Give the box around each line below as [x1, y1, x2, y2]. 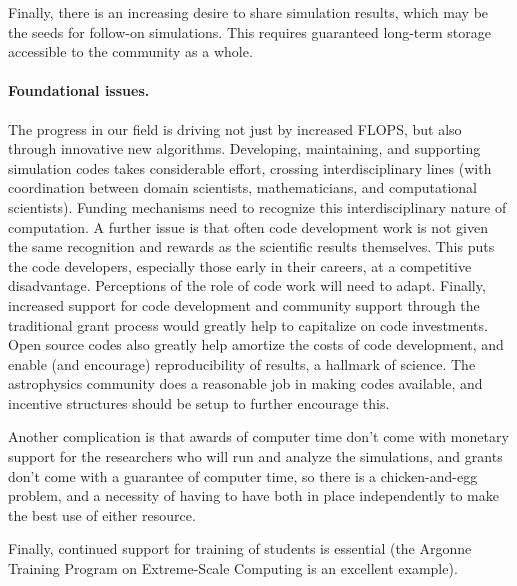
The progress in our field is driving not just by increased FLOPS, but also [8, 118, 462, 139]
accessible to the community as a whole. [8, 41, 253, 62]
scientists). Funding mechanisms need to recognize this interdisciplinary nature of [8, 196, 507, 217]
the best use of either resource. [8, 504, 196, 525]
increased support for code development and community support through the [8, 294, 480, 315]
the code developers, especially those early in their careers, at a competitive [8, 255, 472, 276]
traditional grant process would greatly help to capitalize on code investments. [8, 314, 488, 335]
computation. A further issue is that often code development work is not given [8, 216, 488, 237]
